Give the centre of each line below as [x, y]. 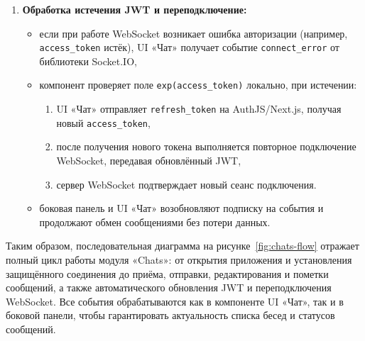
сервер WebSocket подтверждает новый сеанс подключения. [186, 184]
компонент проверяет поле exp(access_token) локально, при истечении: [198, 85]
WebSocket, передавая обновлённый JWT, [149, 160]
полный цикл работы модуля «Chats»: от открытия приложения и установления [179, 259]
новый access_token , [103, 122]
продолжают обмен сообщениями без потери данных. [155, 222]
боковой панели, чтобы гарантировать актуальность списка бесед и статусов [170, 315]
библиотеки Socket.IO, [88, 61]
